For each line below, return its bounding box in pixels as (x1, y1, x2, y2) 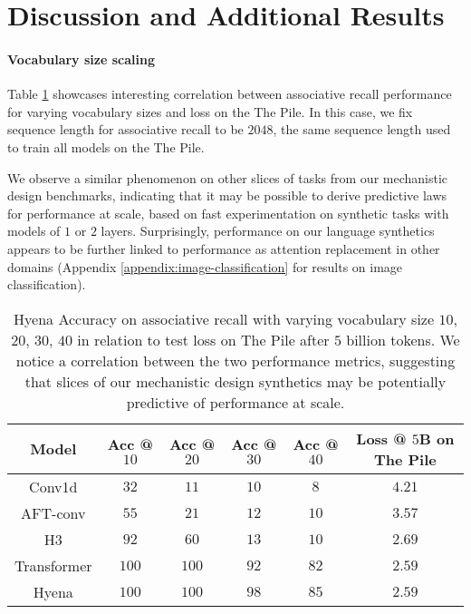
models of (7, 221, 61, 240)
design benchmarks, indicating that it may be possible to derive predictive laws (7, 186, 447, 205)
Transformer (14, 554, 92, 576)
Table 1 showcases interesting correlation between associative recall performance (7, 84, 452, 103)
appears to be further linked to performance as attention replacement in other (7, 239, 440, 258)
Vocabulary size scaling (7, 49, 155, 68)
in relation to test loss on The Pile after (77, 328, 330, 350)
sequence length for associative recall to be (7, 120, 244, 139)
